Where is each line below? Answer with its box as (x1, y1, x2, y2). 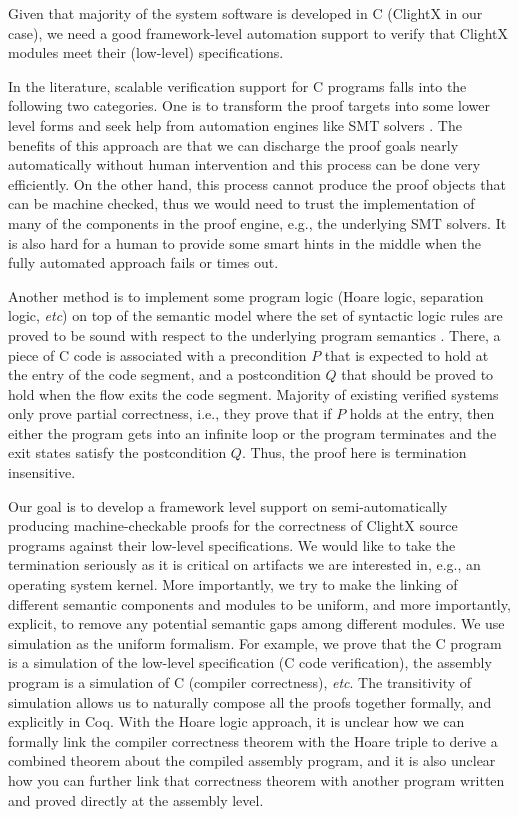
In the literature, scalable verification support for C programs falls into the (8, 75, 467, 96)
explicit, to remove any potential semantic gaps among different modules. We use (8, 613, 505, 634)
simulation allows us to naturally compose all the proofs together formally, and (8, 691, 492, 712)
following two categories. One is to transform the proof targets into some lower (8, 95, 491, 116)
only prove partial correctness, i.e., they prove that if (8, 403, 332, 424)
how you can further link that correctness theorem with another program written (8, 769, 505, 790)
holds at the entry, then (349, 403, 495, 424)
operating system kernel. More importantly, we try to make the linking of (8, 574, 458, 595)
